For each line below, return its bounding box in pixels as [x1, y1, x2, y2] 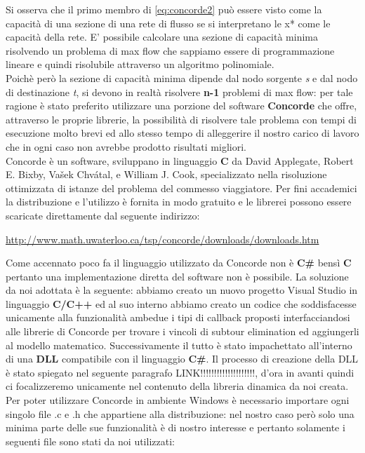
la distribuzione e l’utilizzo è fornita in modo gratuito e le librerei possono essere [6, 194, 352, 209]
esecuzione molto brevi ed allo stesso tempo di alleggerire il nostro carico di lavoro [6, 126, 359, 140]
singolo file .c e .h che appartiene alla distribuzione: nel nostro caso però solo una [6, 406, 354, 421]
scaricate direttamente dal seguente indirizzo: [6, 208, 200, 222]
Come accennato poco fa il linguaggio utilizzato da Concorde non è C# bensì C [6, 255, 352, 270]
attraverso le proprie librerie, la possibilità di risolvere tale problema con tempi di [6, 111, 357, 126]
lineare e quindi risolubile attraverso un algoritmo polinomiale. [6, 57, 274, 72]
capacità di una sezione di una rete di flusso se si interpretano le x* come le [6, 15, 331, 30]
